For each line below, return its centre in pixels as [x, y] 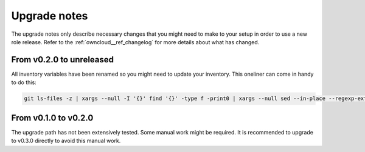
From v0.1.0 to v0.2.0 [52, 118]
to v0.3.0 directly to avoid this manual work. [66, 141]
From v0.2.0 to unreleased [63, 60]
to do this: [24, 82]
